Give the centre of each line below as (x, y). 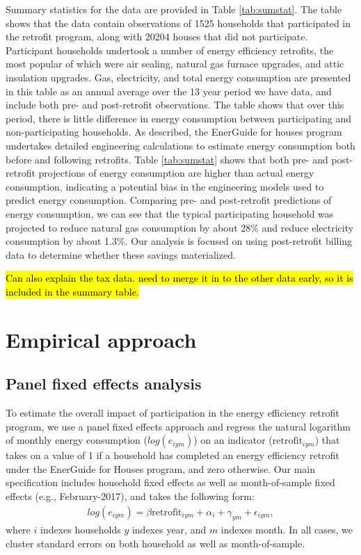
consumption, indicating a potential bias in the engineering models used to (165, 186)
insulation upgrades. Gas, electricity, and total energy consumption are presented (178, 77)
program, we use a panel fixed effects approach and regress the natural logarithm (178, 426)
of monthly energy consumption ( (77, 440)
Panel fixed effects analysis (104, 384)
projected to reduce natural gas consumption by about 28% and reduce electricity (180, 227)
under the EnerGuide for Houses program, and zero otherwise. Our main (160, 468)
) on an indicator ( (233, 440)
